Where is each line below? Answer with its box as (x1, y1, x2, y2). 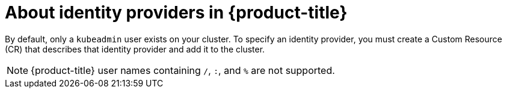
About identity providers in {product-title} (5, 2, 348, 23)
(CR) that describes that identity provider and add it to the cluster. (5, 44, 265, 54)
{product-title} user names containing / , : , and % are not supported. (31, 64, 335, 76)
